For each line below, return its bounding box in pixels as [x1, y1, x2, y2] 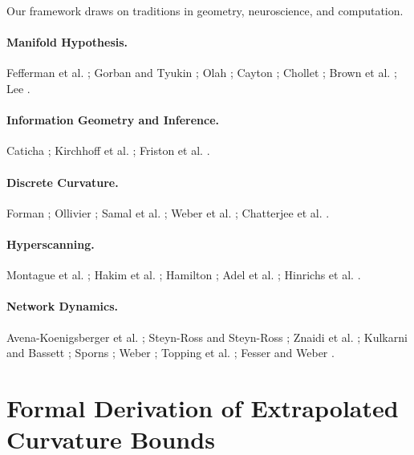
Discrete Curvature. [6, 173, 119, 190]
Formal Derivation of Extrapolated [6, 391, 399, 424]
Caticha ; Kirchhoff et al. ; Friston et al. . [6, 142, 210, 159]
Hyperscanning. [6, 235, 95, 252]
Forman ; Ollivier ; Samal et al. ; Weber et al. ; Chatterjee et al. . [6, 204, 330, 221]
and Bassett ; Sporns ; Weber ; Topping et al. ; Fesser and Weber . [6, 344, 335, 361]
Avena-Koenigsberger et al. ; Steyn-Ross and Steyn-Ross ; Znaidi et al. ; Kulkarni [6, 328, 408, 345]
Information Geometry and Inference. [6, 112, 219, 128]
